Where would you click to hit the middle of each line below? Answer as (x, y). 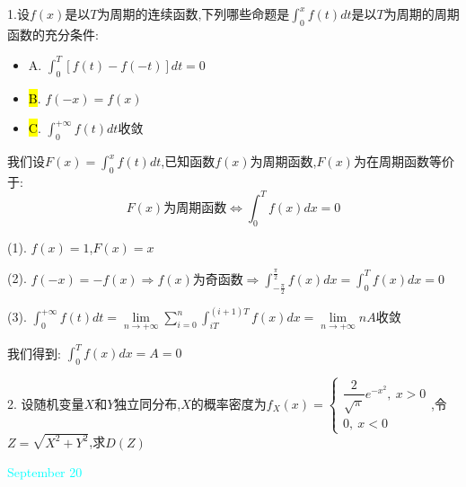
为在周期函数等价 (404, 161)
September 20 (45, 472)
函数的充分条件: (53, 34)
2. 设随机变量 (46, 403)
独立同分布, (148, 403)
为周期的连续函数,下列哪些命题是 (193, 13)
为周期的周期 (422, 13)
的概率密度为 (229, 403)
